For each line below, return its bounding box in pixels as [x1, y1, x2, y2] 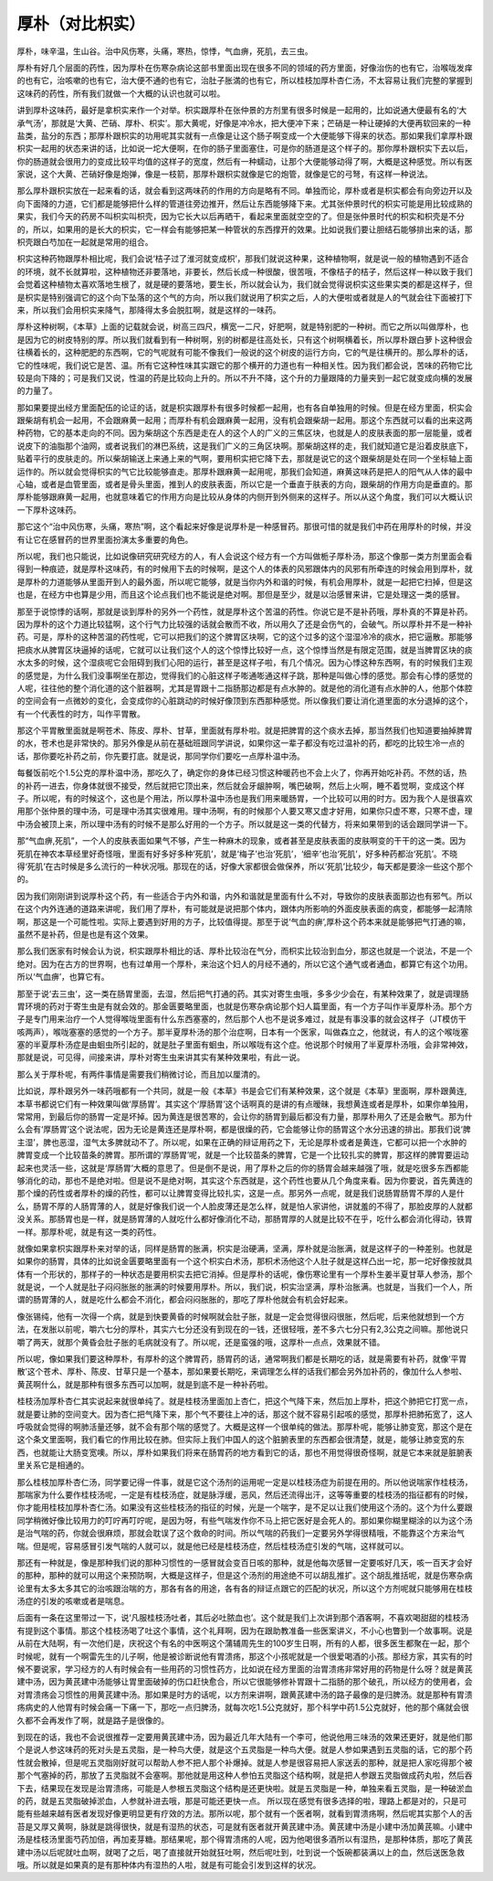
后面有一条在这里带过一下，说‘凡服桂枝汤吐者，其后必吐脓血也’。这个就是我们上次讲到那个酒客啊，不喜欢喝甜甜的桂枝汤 [16, 1612, 469, 1623]
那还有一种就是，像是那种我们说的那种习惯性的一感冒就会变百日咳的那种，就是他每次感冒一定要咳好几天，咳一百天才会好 [16, 1557, 473, 1567]
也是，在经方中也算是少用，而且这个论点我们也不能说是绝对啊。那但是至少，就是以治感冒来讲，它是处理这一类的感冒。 [16, 590, 465, 600]
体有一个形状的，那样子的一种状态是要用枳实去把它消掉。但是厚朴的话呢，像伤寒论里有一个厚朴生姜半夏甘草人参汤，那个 [16, 1269, 473, 1280]
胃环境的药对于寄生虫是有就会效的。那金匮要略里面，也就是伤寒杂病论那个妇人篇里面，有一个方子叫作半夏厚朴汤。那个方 [16, 1001, 473, 1012]
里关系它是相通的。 [16, 1460, 89, 1471]
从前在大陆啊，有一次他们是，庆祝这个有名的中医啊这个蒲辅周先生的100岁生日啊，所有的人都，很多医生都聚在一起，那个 [16, 1638, 470, 1649]
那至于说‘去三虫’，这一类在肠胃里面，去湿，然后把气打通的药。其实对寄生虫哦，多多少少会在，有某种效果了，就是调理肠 [16, 988, 469, 999]
